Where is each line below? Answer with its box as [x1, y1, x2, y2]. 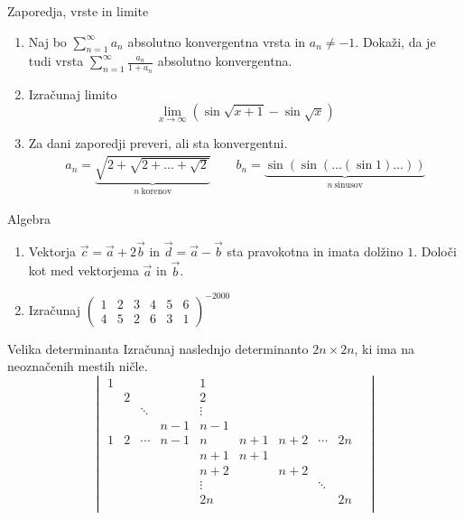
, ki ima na [354, 339, 415, 357]
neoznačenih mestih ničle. [7, 357, 148, 376]
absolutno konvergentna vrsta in [127, 32, 306, 51]
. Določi [413, 241, 457, 260]
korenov [141, 187, 172, 197]
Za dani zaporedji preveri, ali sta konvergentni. [28, 134, 288, 153]
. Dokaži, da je [355, 32, 436, 51]
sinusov [334, 181, 363, 190]
